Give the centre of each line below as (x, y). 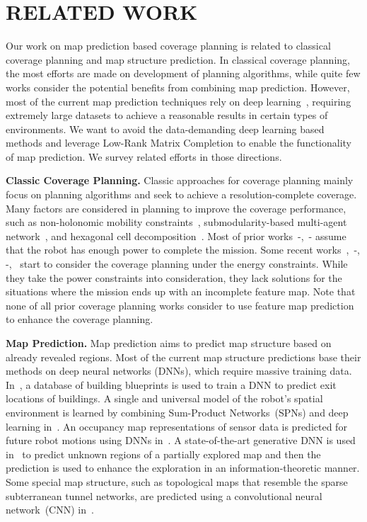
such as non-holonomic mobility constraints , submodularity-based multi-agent (176, 222)
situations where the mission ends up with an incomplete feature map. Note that (181, 291)
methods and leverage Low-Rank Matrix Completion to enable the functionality (179, 143)
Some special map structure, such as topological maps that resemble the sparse (177, 481)
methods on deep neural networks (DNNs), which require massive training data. (179, 371)
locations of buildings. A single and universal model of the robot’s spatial (164, 398)
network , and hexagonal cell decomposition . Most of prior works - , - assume (176, 236)
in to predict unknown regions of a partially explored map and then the (163, 454)
